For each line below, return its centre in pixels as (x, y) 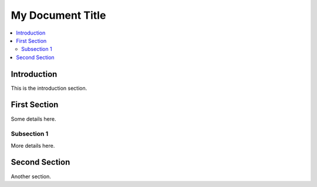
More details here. (33, 145)
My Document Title (58, 15)
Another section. (31, 176)
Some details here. (33, 119)
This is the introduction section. (49, 88)
